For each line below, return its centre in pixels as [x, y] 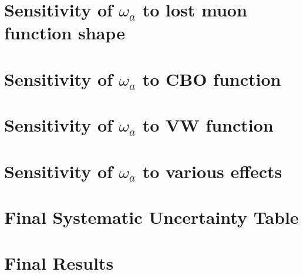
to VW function [208, 125]
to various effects [212, 171]
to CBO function [212, 78]
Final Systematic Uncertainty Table [151, 217]
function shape [65, 33]
